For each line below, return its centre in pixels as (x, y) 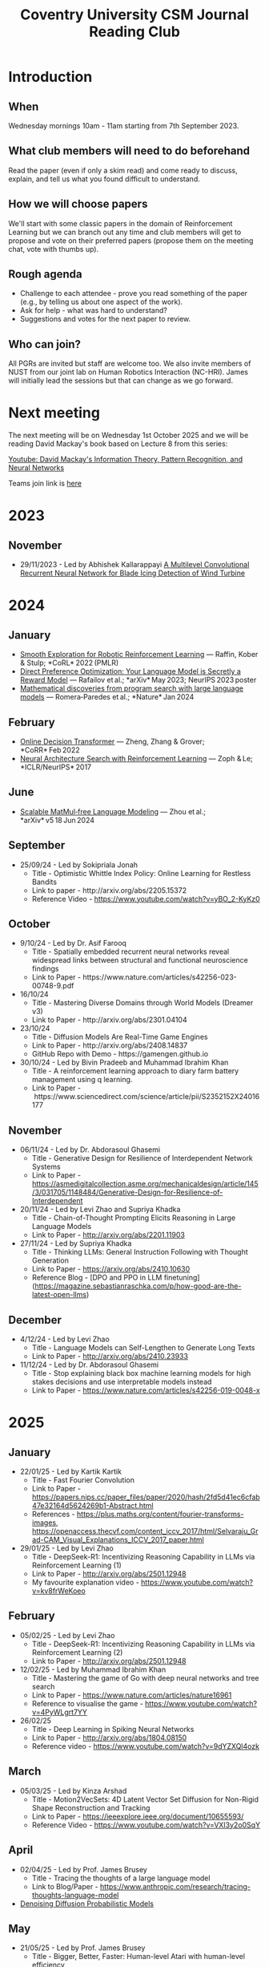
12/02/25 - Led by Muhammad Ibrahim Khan (93, 1669)
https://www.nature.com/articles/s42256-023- (160, 977)
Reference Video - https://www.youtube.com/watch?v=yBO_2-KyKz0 (146, 898)
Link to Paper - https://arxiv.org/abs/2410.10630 (111, 1269)
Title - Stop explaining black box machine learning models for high (141, 1373)
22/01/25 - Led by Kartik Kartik (71, 1472)
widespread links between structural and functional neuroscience (140, 960)
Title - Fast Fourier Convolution (83, 1480)
